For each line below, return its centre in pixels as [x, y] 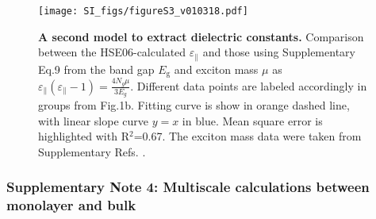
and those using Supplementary [279, 52]
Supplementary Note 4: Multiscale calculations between [188, 187]
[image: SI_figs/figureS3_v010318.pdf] [143, 11]
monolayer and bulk [71, 205]
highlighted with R [84, 136]
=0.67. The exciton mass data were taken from [247, 136]
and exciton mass [216, 69]
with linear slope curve [93, 120]
